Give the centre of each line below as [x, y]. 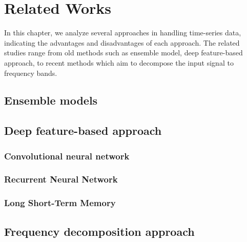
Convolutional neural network [67, 156]
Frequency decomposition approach [99, 231]
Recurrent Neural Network [61, 179]
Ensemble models [51, 100]
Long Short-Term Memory [60, 203]
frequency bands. [31, 73]
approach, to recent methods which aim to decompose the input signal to [119, 62]
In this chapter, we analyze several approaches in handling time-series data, [123, 33]
